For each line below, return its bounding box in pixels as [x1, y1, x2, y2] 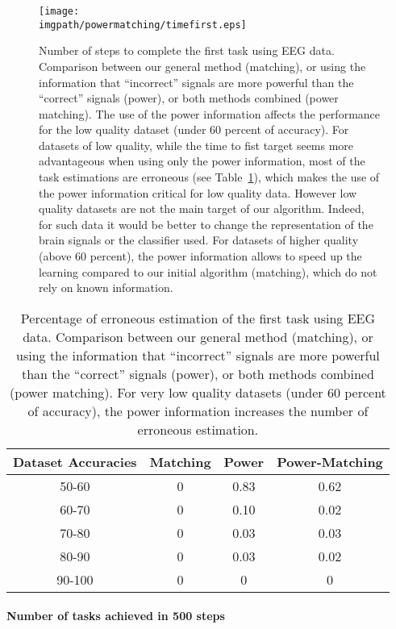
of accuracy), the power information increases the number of [27, 401, 369, 420]
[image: [39, 6, 80, 17]
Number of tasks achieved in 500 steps [6, 607, 225, 624]
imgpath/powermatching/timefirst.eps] [39, 19, 247, 31]
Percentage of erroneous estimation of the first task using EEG [20, 308, 375, 327]
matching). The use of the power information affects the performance [39, 105, 381, 122]
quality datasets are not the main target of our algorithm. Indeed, [39, 200, 365, 217]
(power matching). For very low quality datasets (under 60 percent [9, 382, 386, 402]
